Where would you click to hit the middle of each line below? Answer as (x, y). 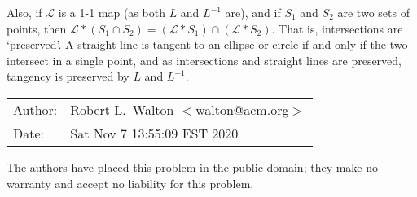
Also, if (24, 12)
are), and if (253, 12)
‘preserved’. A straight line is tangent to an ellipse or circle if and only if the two (207, 44)
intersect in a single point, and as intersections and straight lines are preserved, (204, 60)
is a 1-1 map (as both (112, 12)
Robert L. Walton (122, 109)
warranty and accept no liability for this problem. (130, 183)
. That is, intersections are (337, 28)
